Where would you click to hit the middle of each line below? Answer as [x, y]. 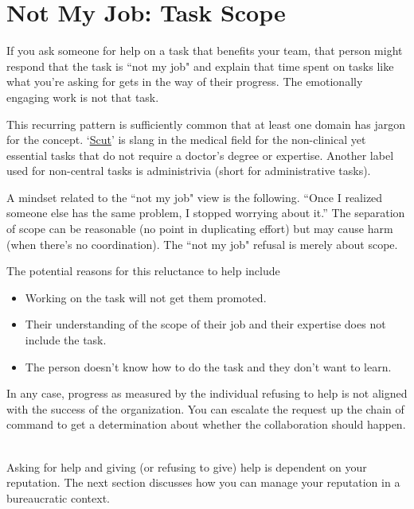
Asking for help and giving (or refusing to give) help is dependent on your [187, 466]
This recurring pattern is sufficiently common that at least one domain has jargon [206, 124]
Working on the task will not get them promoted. [146, 297]
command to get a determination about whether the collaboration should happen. [206, 424]
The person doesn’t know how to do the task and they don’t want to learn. [208, 366]
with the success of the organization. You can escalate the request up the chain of [205, 408]
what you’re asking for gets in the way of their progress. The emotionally [185, 82]
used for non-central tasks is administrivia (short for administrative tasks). [189, 171]
